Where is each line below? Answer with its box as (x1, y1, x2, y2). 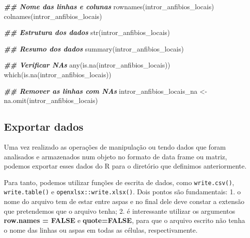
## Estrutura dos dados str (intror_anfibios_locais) (4, 27, 170, 37)
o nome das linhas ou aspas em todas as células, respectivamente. (4, 224, 198, 235)
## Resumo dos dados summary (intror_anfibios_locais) (4, 43, 184, 53)
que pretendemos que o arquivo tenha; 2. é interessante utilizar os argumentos (4, 205, 235, 216)
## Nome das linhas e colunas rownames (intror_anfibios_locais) (4, 1, 214, 11)
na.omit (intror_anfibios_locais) (4, 95, 98, 105)
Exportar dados (4, 119, 84, 134)
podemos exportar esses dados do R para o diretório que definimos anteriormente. (4, 161, 247, 171)
